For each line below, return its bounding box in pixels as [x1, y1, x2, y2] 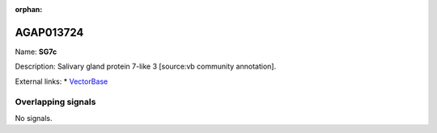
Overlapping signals [15, 97, 96, 108]
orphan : [15, 5, 43, 14]
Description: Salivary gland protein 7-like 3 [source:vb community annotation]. [15, 61, 277, 72]
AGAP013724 [15, 25, 84, 39]
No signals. [15, 113, 53, 123]
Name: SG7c [15, 47, 57, 56]
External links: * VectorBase [15, 77, 108, 86]
